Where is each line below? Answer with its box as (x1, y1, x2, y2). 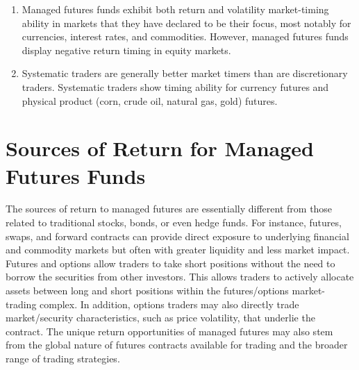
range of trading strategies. (6, 351, 120, 365)
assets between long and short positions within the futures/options (6, 283, 289, 298)
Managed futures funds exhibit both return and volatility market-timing (22, 2, 329, 16)
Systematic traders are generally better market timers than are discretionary (22, 66, 348, 81)
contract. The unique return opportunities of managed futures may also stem (6, 323, 333, 338)
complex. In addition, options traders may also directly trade (40, 296, 299, 311)
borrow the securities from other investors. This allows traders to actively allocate (6, 269, 354, 284)
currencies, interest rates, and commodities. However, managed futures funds (22, 29, 349, 44)
